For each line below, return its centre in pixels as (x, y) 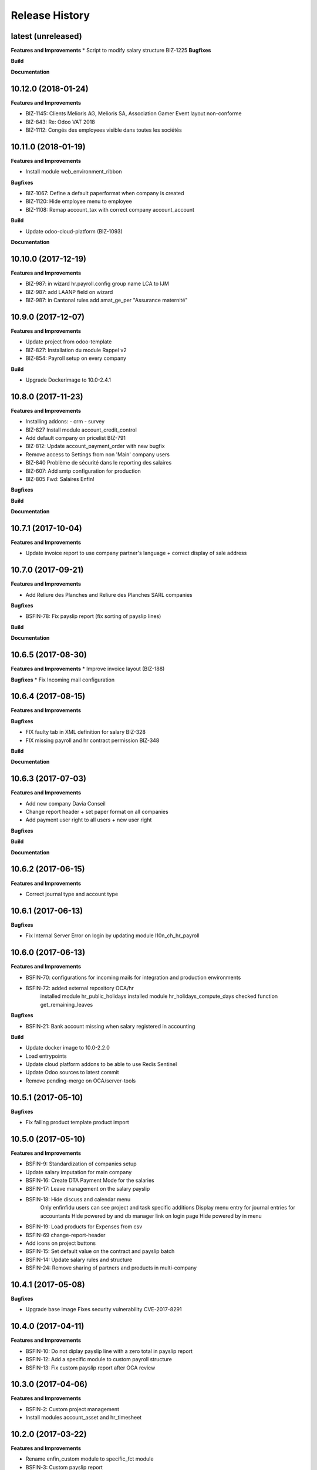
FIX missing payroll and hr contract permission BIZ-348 (92, 740)
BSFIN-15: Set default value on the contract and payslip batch (100, 1251)
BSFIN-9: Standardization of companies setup (81, 1164)
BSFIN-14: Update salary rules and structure (79, 1259)
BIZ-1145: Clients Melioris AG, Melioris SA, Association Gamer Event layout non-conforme (134, 113)
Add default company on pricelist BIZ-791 (76, 437)
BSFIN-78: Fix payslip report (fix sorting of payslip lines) (93, 616)
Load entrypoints (46, 1056)
